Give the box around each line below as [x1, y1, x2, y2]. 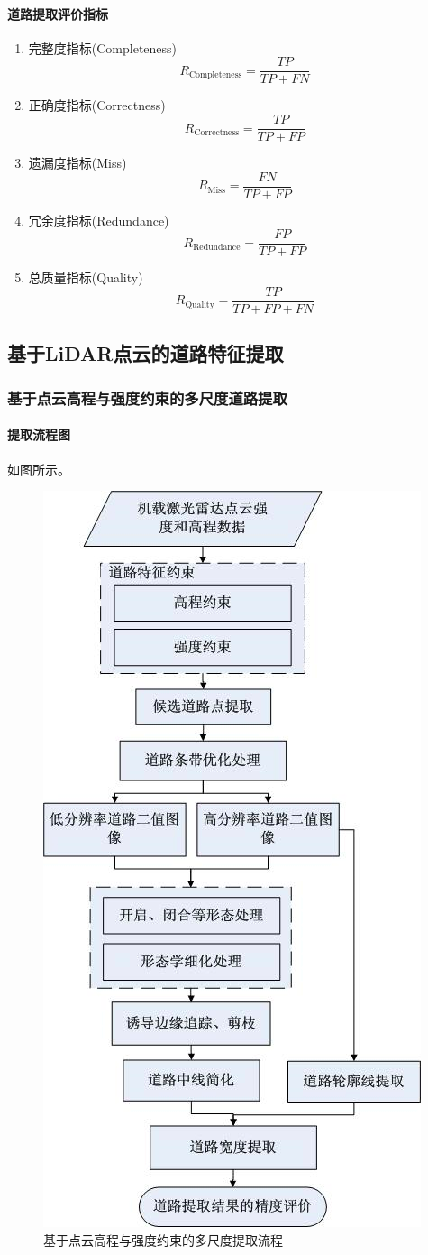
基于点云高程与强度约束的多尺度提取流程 [43, 1230, 283, 1249]
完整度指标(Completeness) [28, 38, 178, 57]
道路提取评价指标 [7, 4, 108, 23]
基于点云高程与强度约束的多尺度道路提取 [7, 386, 287, 409]
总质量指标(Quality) [28, 268, 143, 287]
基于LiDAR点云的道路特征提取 [7, 339, 284, 367]
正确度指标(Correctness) [28, 96, 166, 115]
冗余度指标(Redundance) [28, 210, 169, 229]
